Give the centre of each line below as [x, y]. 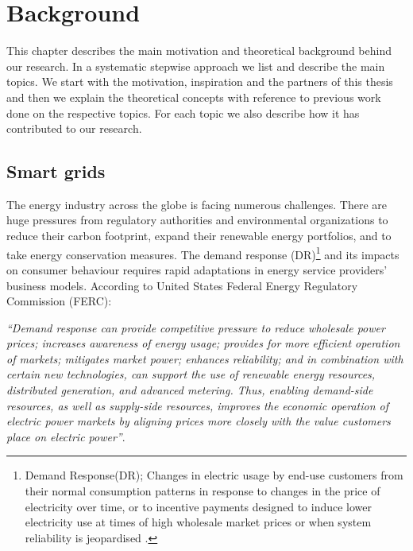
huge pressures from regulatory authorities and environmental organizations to [197, 220]
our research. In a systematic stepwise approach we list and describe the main [196, 66]
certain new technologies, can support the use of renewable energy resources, [191, 374]
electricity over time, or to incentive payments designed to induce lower [198, 506]
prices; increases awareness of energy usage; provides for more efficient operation [203, 343]
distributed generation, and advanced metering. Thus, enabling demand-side [190, 390]
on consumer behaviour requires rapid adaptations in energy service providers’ [197, 269]
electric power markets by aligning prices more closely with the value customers [199, 421]
